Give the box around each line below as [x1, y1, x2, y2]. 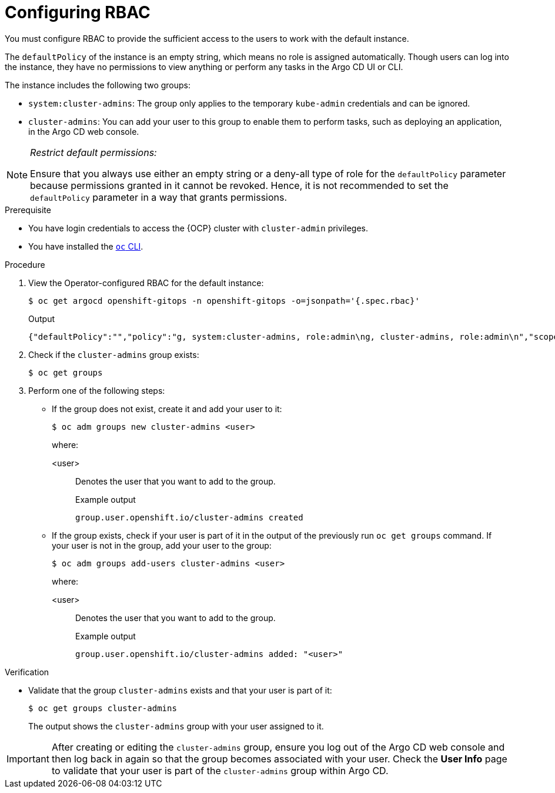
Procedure [5, 259, 45, 270]
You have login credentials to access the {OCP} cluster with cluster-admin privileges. [28, 223, 368, 233]
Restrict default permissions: [30, 146, 157, 158]
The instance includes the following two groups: [5, 79, 191, 90]
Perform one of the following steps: [28, 385, 165, 396]
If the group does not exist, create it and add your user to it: [52, 403, 282, 414]
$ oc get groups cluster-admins [28, 703, 177, 713]
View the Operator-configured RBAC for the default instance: [28, 277, 264, 288]
